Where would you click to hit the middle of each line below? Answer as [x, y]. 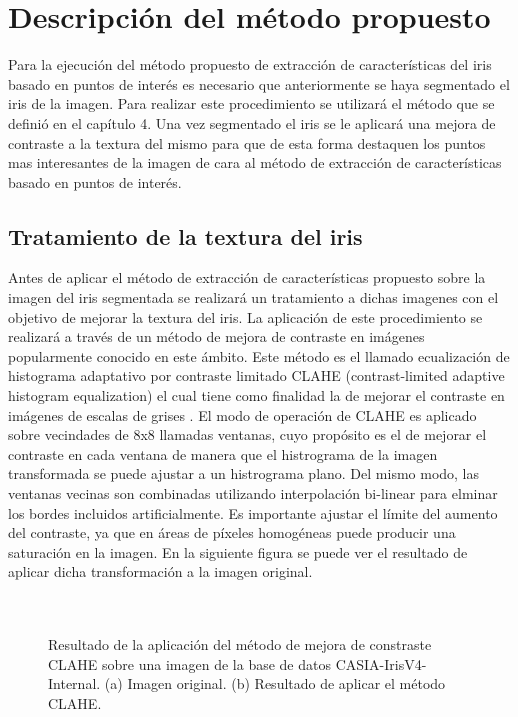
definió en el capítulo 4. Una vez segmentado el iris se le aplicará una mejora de [252, 122]
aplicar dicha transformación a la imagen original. [160, 571]
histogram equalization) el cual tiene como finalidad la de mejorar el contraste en [256, 395]
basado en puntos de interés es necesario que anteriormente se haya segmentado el [259, 83]
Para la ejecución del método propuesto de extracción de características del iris [250, 64]
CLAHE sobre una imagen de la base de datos [189, 663]
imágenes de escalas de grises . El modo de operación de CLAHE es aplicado [242, 414]
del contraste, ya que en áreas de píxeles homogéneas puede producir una [232, 532]
